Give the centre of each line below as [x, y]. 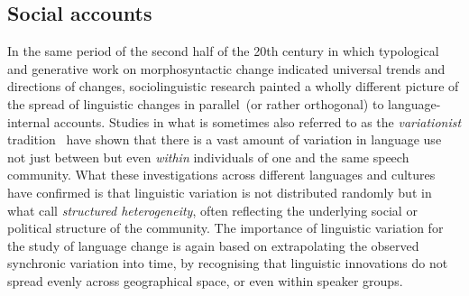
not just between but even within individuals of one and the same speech [208, 157]
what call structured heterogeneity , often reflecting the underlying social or [212, 210]
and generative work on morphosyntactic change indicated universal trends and [226, 68]
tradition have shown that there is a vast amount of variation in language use [225, 139]
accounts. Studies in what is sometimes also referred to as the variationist [257, 121]
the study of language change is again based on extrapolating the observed [213, 245]
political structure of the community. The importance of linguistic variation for [225, 228]
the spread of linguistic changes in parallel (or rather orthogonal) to [196, 103]
